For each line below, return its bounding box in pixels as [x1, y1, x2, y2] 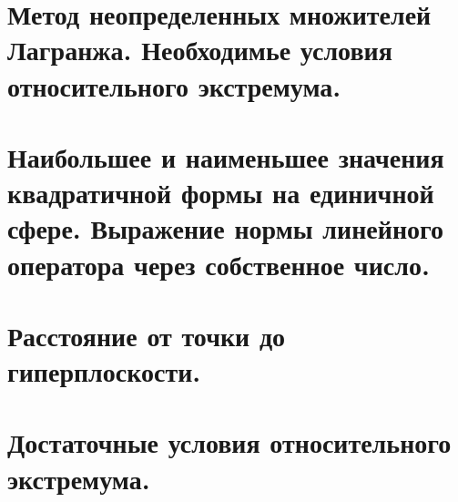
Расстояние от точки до [7, 316, 286, 353]
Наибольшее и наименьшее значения [7, 138, 444, 175]
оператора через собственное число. [7, 245, 430, 282]
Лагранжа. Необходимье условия [7, 31, 392, 68]
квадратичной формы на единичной [7, 174, 434, 211]
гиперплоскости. [7, 353, 201, 390]
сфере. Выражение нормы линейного [7, 210, 444, 247]
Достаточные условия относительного [7, 424, 452, 461]
